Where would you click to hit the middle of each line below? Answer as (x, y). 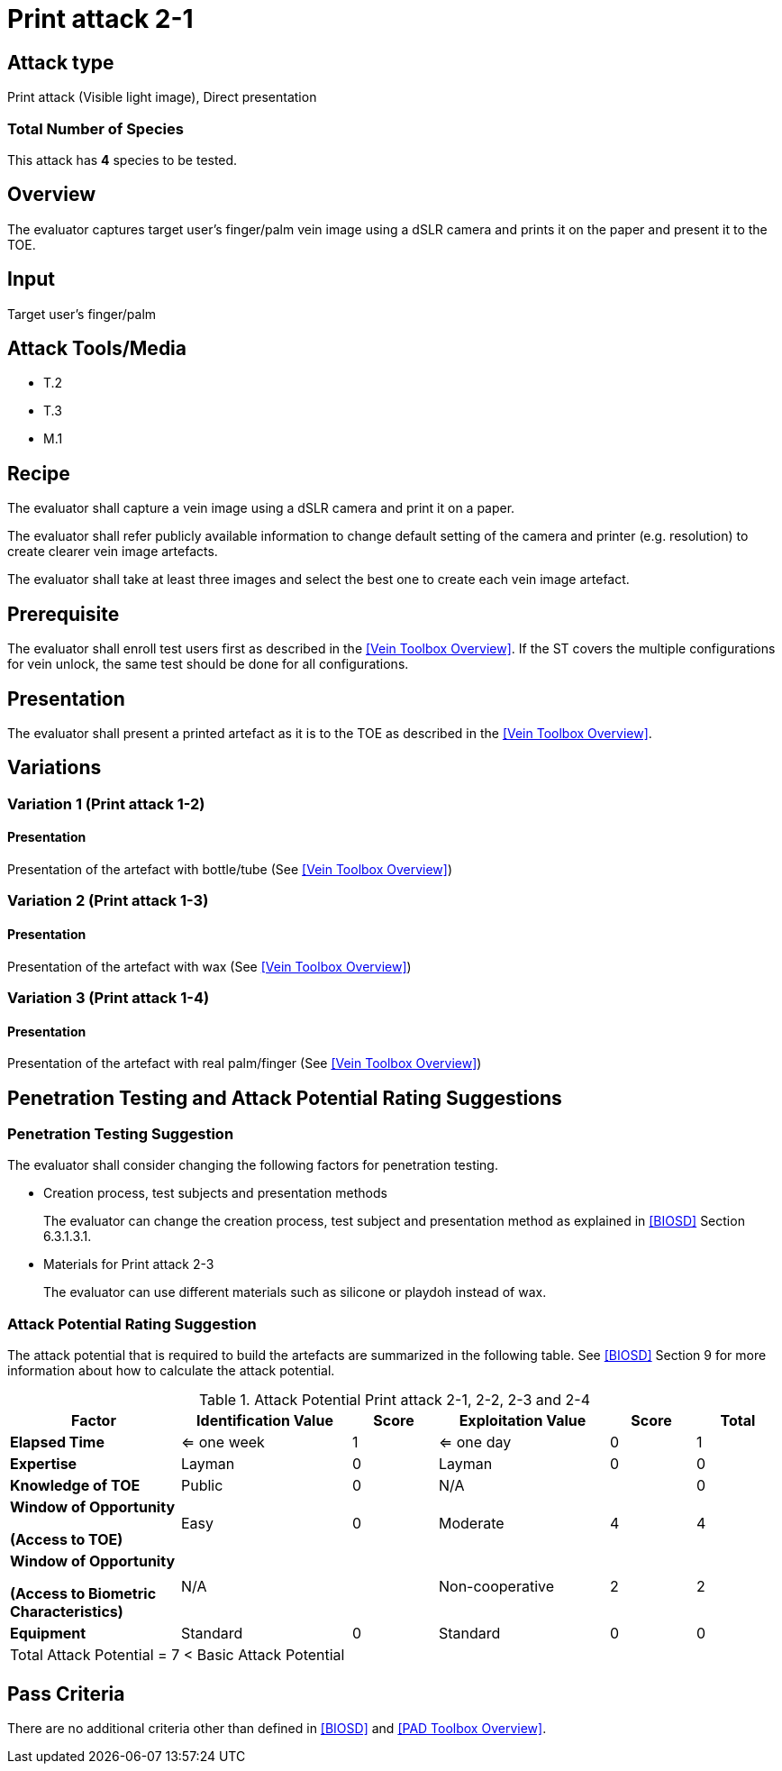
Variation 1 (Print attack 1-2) (106, 803)
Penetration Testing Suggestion (121, 1134)
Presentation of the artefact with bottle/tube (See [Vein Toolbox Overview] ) (230, 870)
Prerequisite (64, 614)
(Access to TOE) (67, 1540)
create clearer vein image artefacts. (113, 552)
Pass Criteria (66, 1693)
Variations (55, 768)
